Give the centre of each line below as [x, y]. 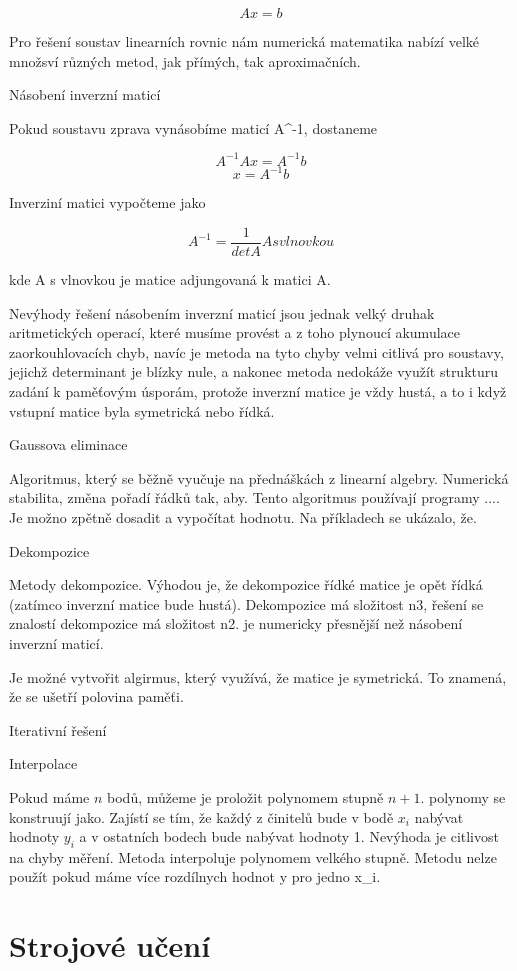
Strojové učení [110, 945]
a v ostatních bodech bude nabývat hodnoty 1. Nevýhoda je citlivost [289, 836]
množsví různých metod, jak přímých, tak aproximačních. [185, 60]
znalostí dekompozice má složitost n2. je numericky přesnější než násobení [236, 623]
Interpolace [43, 763]
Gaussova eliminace [68, 444]
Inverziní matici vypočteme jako [107, 202]
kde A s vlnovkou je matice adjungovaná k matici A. [170, 279]
